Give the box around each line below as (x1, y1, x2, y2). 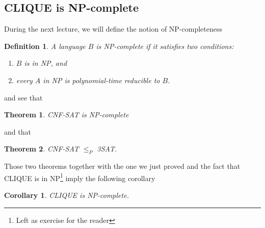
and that (4, 126, 31, 137)
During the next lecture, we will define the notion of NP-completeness (4, 23, 222, 34)
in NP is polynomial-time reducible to (43, 74, 160, 85)
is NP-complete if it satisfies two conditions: (96, 40, 234, 51)
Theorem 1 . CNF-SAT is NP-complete (4, 109, 129, 120)
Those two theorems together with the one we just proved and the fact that (4, 161, 241, 171)
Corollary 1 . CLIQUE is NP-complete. (4, 190, 129, 200)
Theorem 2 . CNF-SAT (4, 143, 79, 154)
